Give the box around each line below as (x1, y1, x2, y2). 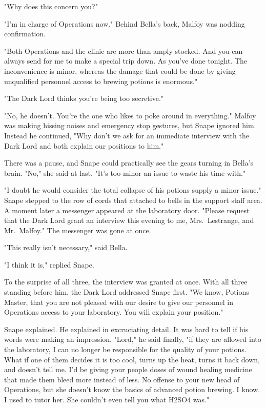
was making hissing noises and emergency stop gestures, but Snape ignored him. (4, 120, 256, 131)
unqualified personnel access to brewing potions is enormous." (4, 75, 198, 86)
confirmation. (4, 28, 46, 39)
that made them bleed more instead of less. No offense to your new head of (4, 374, 240, 384)
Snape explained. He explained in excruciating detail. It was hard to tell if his (4, 323, 249, 334)
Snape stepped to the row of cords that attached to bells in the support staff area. (4, 194, 262, 205)
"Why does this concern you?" (4, 1, 98, 11)
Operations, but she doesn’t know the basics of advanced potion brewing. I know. (4, 384, 260, 395)
